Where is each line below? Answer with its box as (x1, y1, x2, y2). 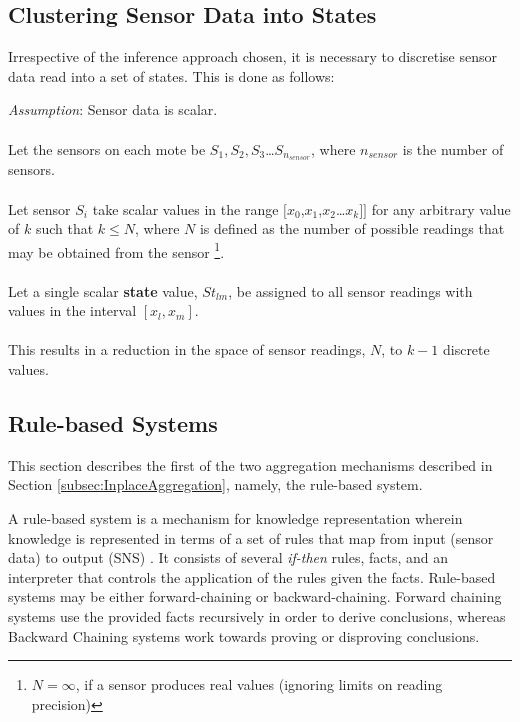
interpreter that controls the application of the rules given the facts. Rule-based (8, 566, 496, 587)
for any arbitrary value (371, 198, 511, 219)
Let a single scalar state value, (8, 280, 198, 301)
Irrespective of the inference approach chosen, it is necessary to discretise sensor (8, 46, 497, 67)
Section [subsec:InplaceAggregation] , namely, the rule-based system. (8, 474, 423, 495)
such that (35, 218, 94, 239)
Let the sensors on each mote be (8, 138, 206, 159)
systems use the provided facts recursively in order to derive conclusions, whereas (8, 605, 506, 626)
